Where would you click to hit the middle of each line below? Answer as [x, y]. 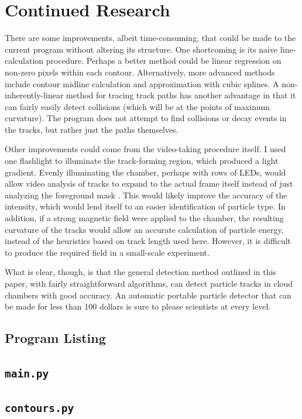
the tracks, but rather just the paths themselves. [92, 129]
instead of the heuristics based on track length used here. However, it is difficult [148, 241]
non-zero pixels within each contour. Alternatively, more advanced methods [140, 72]
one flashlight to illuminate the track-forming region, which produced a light [142, 161]
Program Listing [55, 338]
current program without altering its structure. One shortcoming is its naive [141, 49]
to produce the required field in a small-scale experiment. [107, 252]
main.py [27, 373]
